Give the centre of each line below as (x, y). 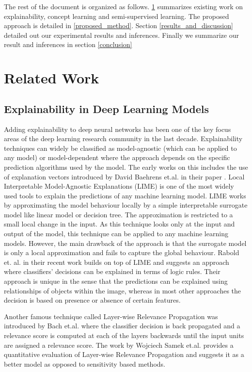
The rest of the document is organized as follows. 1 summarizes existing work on (123, 6)
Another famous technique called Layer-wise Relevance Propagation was (111, 316)
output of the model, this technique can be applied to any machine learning (116, 234)
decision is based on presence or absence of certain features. (92, 300)
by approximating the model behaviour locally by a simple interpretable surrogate (126, 205)
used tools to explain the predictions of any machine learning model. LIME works (125, 195)
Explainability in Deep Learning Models (106, 108)
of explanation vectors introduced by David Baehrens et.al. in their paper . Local (124, 176)
